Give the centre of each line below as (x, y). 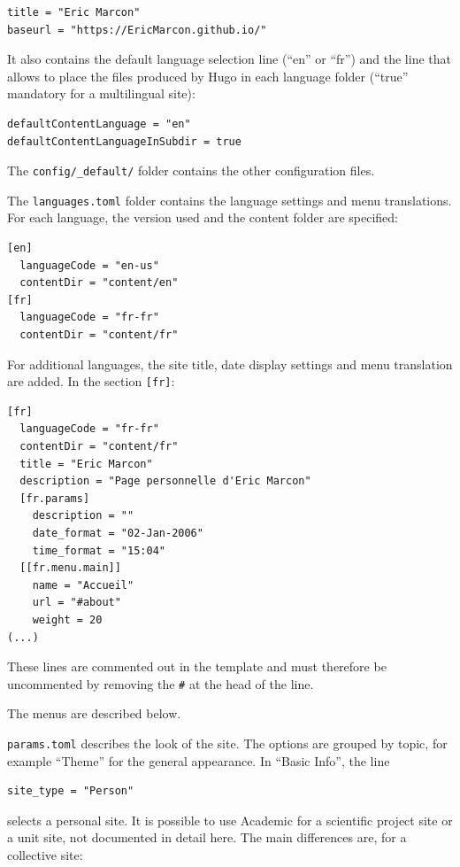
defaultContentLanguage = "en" (99, 124)
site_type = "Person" (71, 791)
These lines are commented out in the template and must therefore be (197, 666)
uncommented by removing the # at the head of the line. (161, 683)
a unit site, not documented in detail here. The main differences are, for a (207, 837)
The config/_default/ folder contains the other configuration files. (191, 170)
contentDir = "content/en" (99, 283)
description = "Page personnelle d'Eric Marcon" (165, 481)
